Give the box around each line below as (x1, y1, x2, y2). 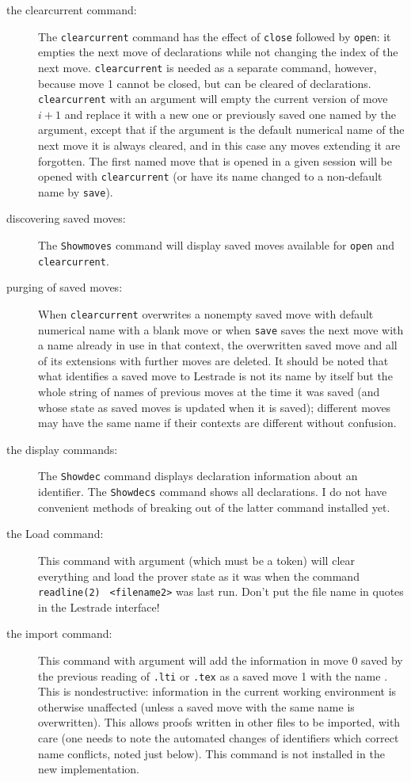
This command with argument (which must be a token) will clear (38, 551, 355, 568)
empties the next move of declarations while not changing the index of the (38, 44, 398, 60)
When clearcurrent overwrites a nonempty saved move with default (38, 305, 374, 322)
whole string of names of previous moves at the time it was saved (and (38, 383, 380, 400)
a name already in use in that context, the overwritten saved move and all (38, 337, 398, 353)
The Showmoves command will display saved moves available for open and (38, 237, 394, 254)
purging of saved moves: (6, 279, 123, 296)
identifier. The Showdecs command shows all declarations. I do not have (38, 483, 387, 500)
